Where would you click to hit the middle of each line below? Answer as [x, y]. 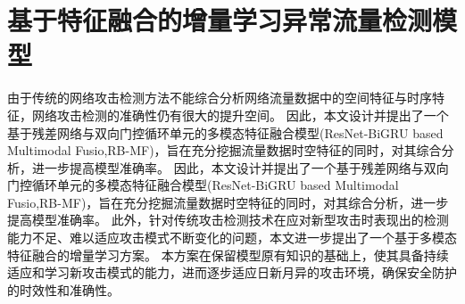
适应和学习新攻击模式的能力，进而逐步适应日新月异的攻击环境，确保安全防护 [232, 272]
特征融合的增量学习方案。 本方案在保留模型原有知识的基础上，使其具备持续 [228, 255]
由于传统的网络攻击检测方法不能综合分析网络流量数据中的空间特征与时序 [220, 98]
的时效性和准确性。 [63, 289]
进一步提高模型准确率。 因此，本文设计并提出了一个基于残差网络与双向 [240, 167]
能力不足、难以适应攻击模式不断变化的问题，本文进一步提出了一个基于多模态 [232, 238]
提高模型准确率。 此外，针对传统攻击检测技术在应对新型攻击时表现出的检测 [228, 220]
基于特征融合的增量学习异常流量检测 [220, 20]
